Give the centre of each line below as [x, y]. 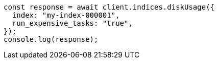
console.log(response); [51, 39]
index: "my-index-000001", [66, 15]
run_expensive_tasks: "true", [72, 23]
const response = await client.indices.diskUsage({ [109, 7]
